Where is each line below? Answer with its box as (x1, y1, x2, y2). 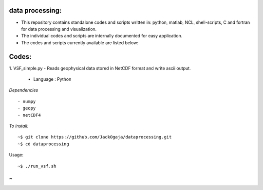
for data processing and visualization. (21, 26, 97, 32)
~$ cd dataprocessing (18, 141, 69, 147)
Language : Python (33, 76, 72, 82)
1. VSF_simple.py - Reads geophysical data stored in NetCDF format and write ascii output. (9, 65, 191, 71)
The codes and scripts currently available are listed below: (21, 39, 139, 46)
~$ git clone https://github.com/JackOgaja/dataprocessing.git (18, 134, 172, 140)
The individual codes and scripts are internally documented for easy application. (21, 33, 183, 39)
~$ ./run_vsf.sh (18, 163, 56, 169)
